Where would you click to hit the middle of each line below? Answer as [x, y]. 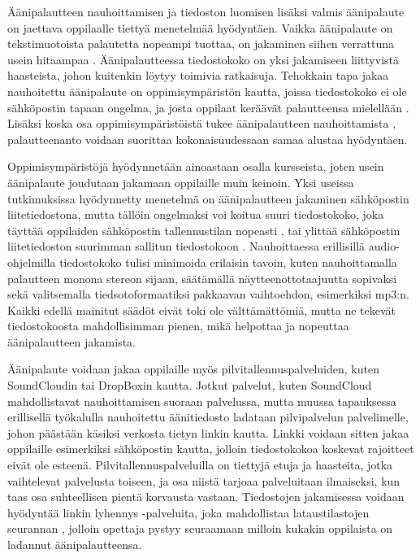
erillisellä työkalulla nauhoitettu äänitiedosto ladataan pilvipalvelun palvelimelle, [208, 417]
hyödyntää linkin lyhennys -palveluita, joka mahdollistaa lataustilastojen [188, 512]
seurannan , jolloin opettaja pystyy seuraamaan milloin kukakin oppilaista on [200, 528]
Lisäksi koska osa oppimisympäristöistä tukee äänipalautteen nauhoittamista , [202, 123]
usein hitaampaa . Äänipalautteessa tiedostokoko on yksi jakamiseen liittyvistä [204, 59]
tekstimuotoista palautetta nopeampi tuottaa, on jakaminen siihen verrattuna [201, 44]
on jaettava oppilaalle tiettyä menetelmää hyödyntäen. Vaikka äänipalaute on [200, 27]
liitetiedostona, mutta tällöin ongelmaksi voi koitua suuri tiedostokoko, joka [196, 214]
